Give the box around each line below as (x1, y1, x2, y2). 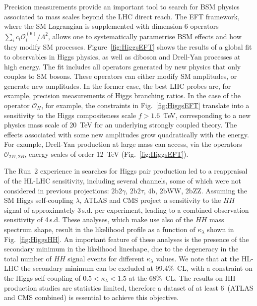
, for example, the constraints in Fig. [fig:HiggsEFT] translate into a (41, 100, 250, 110)
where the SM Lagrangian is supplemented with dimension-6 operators (4, 21, 219, 31)
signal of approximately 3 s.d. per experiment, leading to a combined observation (4, 204, 249, 215)
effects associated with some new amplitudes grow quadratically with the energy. (4, 129, 249, 139)
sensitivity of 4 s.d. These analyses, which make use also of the (4, 214, 193, 225)
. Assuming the (201, 185, 248, 195)
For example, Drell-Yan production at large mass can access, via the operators (4, 139, 242, 149)
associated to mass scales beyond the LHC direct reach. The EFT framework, (4, 11, 240, 21)
